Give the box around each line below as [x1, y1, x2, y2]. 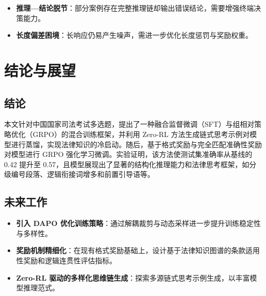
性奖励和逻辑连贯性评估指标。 [16, 255, 117, 265]
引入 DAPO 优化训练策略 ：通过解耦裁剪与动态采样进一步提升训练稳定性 [16, 218, 261, 229]
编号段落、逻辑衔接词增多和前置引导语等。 [11, 169, 154, 179]
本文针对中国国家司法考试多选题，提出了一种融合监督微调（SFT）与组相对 [4, 119, 255, 129]
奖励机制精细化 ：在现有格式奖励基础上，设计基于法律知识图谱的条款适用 [16, 245, 260, 256]
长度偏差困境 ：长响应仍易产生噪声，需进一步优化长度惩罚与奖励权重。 [16, 30, 253, 40]
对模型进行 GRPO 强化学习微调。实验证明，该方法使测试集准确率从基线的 [4, 149, 253, 160]
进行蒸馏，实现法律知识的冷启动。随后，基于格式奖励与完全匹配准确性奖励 [11, 139, 262, 149]
